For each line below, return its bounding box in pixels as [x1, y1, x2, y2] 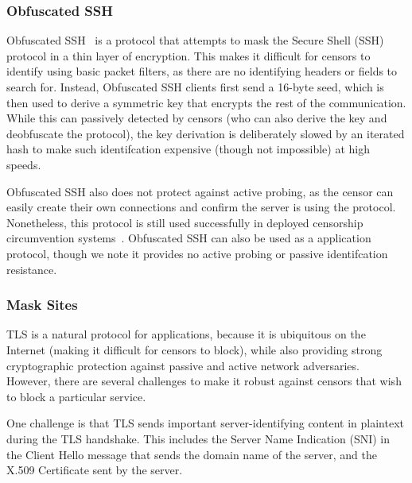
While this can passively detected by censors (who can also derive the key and [6, 110, 387, 126]
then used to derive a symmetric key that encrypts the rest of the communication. [6, 94, 406, 110]
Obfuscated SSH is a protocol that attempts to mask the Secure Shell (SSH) [6, 32, 384, 48]
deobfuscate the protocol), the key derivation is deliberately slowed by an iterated [6, 125, 405, 141]
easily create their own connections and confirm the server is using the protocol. [6, 199, 396, 215]
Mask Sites [6, 295, 78, 315]
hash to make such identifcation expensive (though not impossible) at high [6, 141, 370, 157]
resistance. [6, 261, 57, 277]
